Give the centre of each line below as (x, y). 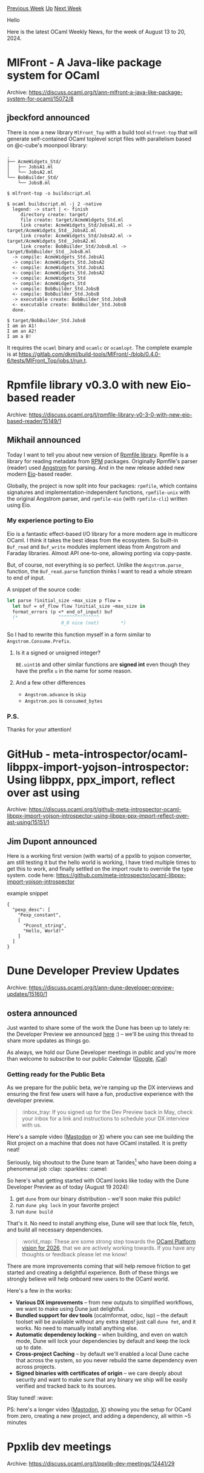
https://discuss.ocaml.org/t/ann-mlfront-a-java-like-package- (106, 92)
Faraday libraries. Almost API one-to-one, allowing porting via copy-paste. (100, 553)
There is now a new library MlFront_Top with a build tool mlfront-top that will (102, 132)
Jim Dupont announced (52, 841)
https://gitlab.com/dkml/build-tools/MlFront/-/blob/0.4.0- (90, 354)
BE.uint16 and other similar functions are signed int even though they (103, 665)
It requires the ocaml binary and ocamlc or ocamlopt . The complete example (100, 348)
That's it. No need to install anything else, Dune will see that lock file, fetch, (100, 1223)
